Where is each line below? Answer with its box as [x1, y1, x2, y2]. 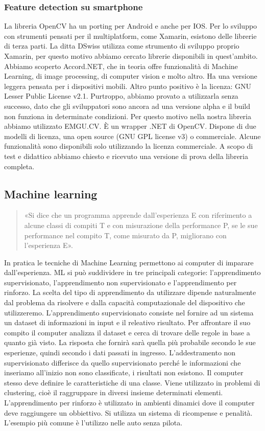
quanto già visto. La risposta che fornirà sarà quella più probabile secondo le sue [4, 337, 256, 348]
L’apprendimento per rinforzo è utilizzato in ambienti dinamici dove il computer [4, 397, 255, 408]
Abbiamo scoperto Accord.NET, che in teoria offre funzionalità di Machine [4, 60, 238, 71]
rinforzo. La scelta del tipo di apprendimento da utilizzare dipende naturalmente [4, 287, 256, 298]
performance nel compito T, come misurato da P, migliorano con [24, 230, 227, 240]
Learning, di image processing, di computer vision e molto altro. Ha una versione [4, 71, 257, 81]
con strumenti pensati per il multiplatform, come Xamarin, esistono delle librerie [4, 30, 257, 41]
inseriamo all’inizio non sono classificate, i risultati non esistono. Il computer [4, 367, 244, 378]
